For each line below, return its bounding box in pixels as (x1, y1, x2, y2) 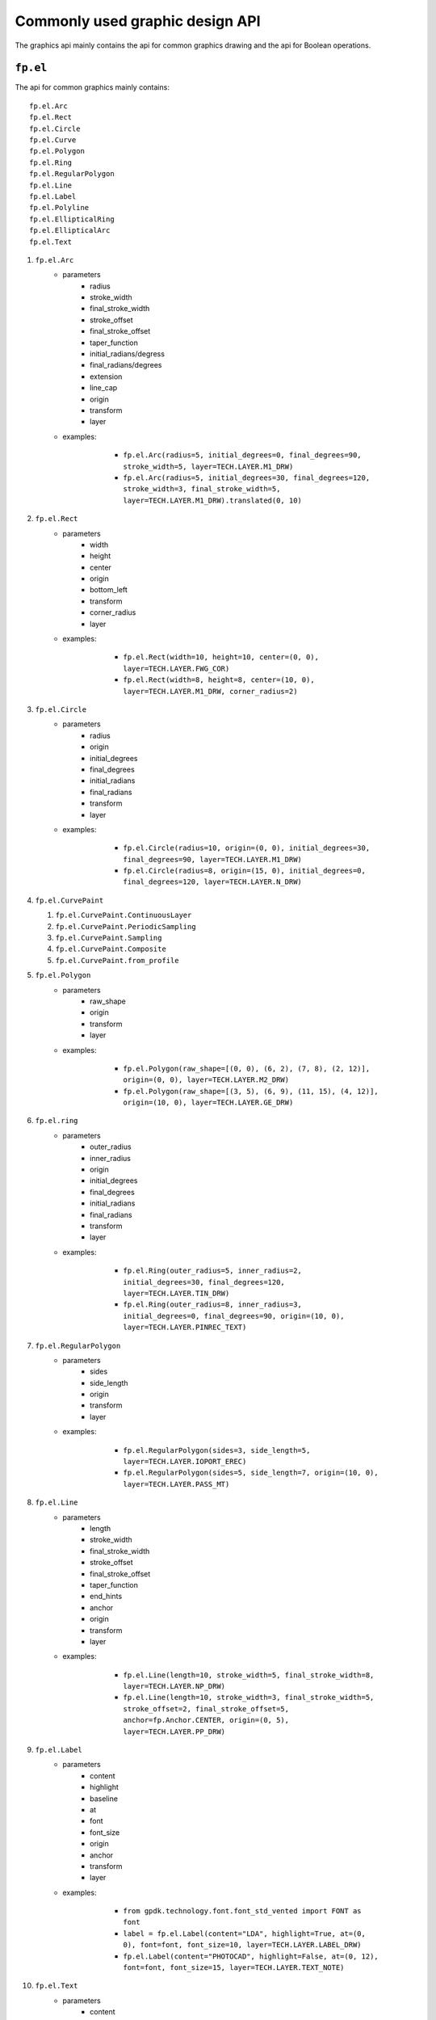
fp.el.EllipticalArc (29, 226, 111, 235)
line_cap (90, 383, 118, 393)
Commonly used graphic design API (15, 12, 262, 30)
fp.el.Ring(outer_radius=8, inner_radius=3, (123, 1300, 303, 1309)
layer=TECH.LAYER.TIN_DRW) (123, 1289, 230, 1298)
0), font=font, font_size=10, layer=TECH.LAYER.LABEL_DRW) (123, 1940, 363, 1950)
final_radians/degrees (90, 360, 162, 370)
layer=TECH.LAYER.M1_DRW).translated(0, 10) (123, 495, 303, 505)
